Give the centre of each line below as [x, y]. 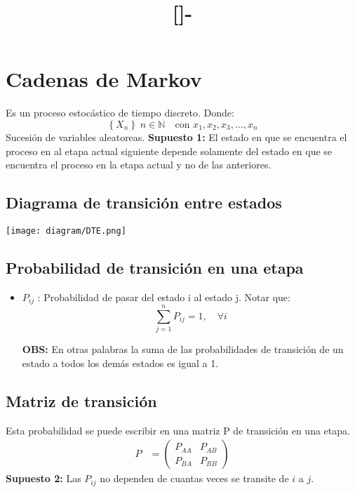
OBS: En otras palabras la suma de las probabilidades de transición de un [183, 349]
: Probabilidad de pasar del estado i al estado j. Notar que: [164, 297]
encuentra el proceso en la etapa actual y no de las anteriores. [139, 165]
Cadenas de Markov [104, 79]
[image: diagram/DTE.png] [66, 231]
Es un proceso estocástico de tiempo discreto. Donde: [120, 113]
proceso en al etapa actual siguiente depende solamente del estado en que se [169, 151]
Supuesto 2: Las [43, 478]
